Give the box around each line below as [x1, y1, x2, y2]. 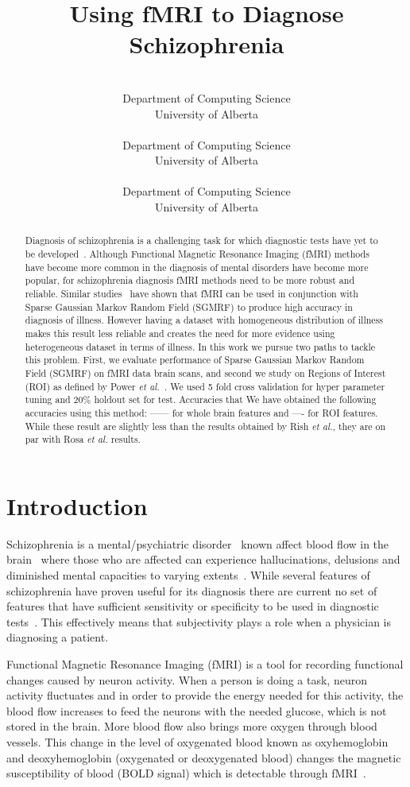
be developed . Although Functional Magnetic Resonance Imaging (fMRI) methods [25, 247, 369, 261]
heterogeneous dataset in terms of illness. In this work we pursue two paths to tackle [25, 339, 376, 353]
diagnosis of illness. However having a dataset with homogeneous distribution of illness [25, 313, 383, 327]
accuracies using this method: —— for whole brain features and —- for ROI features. [25, 405, 378, 419]
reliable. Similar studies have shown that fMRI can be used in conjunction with [25, 287, 358, 300]
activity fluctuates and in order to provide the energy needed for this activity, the [6, 687, 404, 704]
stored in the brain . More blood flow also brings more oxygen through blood [6, 718, 377, 735]
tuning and [25, 393, 71, 406]
